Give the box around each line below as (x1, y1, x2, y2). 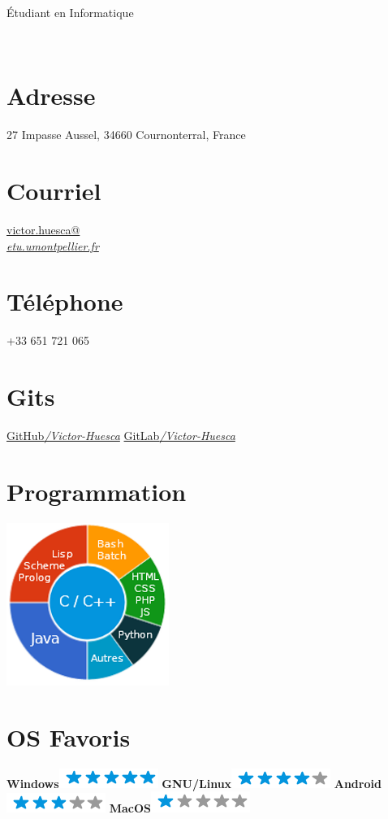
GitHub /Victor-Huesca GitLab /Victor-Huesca (6, 427, 235, 444)
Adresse (6, 79, 96, 112)
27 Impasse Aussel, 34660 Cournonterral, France (6, 126, 246, 143)
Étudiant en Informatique (6, 4, 134, 20)
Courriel (6, 174, 101, 207)
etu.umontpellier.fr (6, 237, 99, 254)
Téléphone (6, 285, 123, 318)
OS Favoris (6, 720, 131, 753)
